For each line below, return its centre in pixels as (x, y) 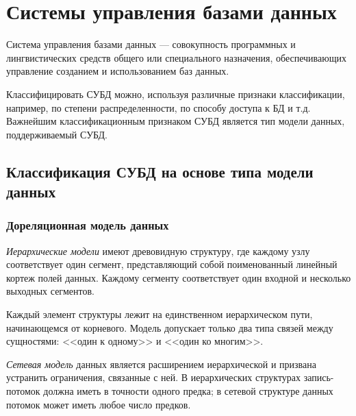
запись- (319, 377)
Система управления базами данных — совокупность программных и (151, 44)
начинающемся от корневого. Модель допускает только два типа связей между (170, 327)
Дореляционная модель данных (88, 225)
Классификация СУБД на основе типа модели (160, 171)
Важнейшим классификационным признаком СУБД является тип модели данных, (176, 121)
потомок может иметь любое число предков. (99, 404)
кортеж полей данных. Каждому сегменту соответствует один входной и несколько (179, 277)
